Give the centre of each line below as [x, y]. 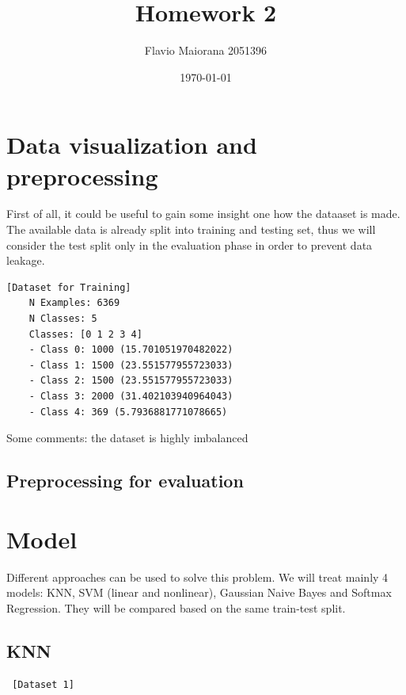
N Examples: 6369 [74, 303]
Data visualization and [132, 145]
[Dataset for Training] [69, 287]
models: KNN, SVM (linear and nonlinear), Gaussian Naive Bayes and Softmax [199, 592]
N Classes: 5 [63, 319]
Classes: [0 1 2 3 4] [85, 334]
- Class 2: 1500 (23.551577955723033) [131, 381]
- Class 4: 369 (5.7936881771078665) [128, 412]
